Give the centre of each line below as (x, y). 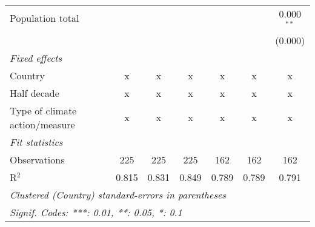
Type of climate (43, 110)
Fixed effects (36, 58)
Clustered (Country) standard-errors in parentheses (118, 194)
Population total (45, 18)
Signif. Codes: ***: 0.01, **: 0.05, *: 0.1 (96, 212)
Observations (37, 159)
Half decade (35, 93)
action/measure (42, 124)
